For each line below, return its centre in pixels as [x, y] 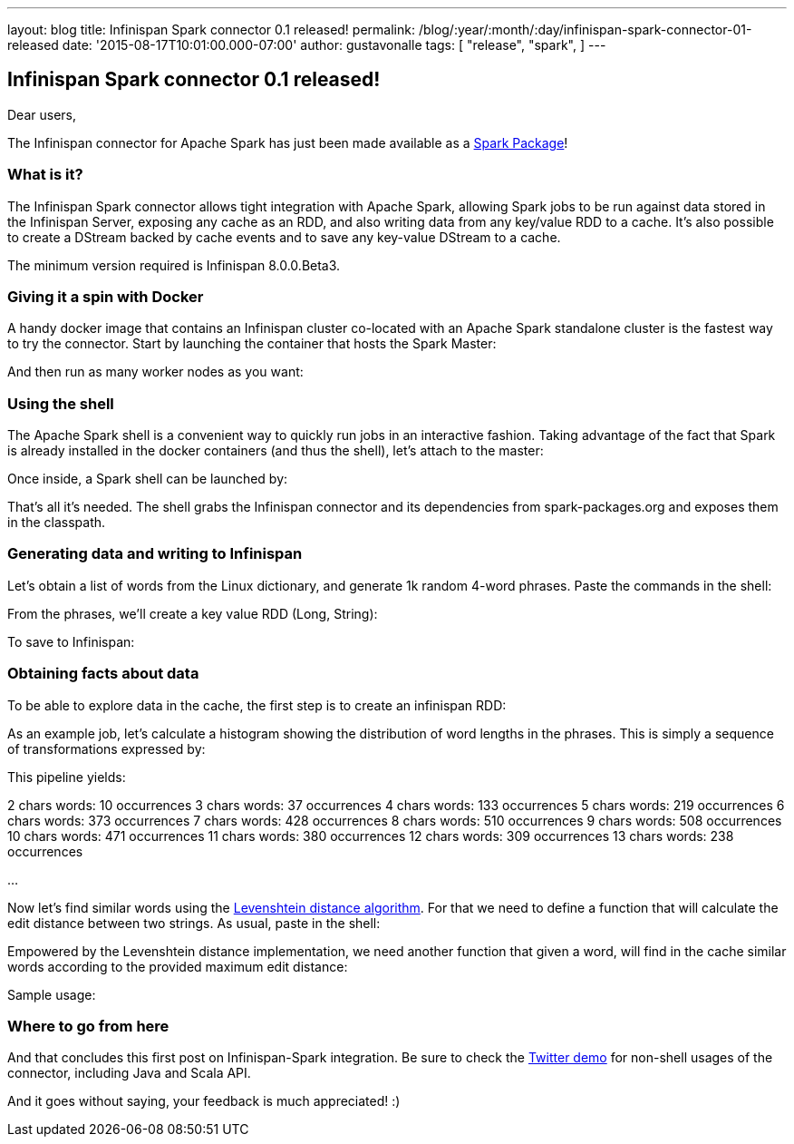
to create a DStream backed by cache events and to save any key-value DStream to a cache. [284, 237]
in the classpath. [57, 523]
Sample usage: [52, 994]
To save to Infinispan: [71, 641]
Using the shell [61, 403]
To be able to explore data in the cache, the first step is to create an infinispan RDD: [257, 705]
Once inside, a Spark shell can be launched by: [148, 479]
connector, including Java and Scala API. [129, 1073]
